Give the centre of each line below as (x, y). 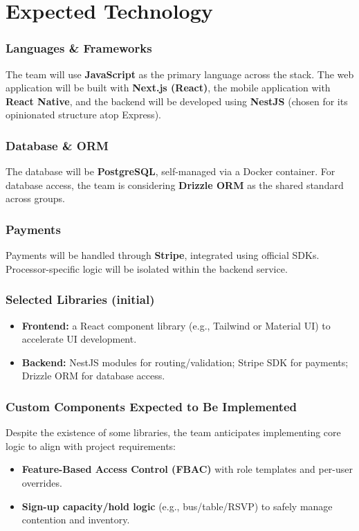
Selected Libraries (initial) (80, 299)
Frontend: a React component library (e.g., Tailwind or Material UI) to (176, 325)
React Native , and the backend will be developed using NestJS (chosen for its (177, 101)
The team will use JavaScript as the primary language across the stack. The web (180, 74)
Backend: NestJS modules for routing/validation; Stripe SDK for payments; (185, 362)
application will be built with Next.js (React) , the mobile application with (168, 88)
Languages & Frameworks (79, 48)
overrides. (42, 482)
